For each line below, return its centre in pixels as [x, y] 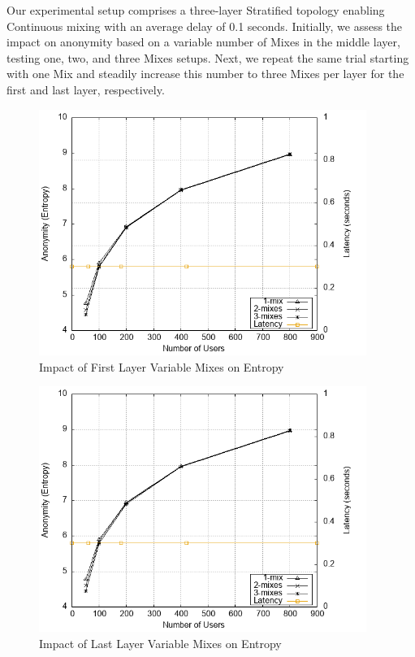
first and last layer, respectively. [86, 89]
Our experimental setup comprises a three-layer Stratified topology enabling [196, 10]
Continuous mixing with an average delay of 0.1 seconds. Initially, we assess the [205, 26]
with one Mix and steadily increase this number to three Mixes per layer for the [205, 74]
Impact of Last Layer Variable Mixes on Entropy [160, 644]
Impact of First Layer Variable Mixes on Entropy [162, 366]
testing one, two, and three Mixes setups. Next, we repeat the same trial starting [208, 57]
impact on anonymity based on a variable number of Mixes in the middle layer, [203, 42]
